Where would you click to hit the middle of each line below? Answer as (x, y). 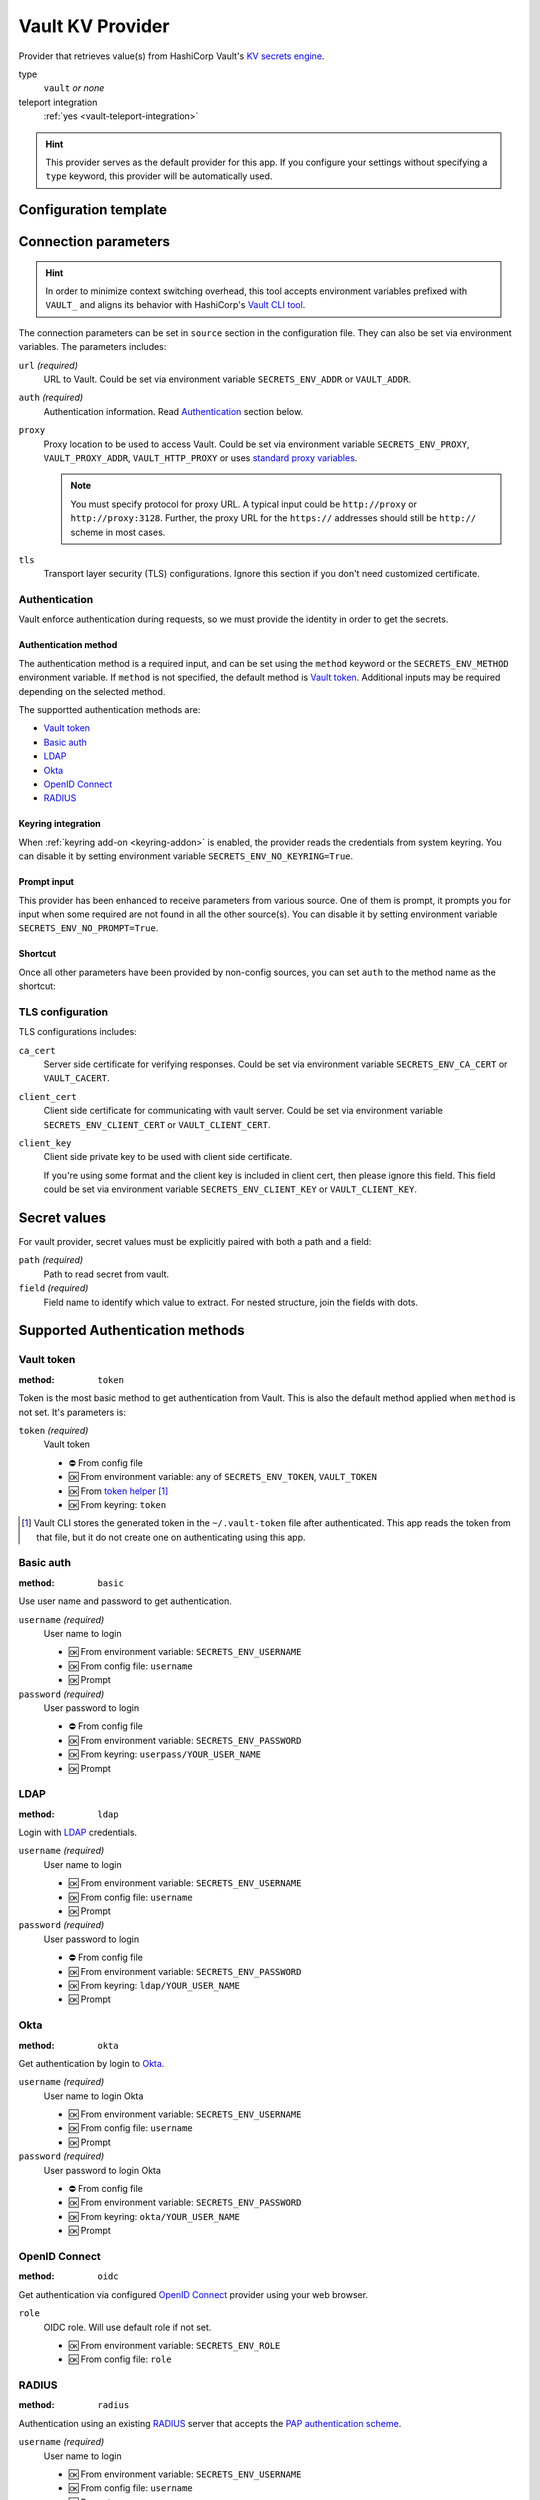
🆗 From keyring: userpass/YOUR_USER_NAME (165, 1754)
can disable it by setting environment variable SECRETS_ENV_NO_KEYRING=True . (186, 856)
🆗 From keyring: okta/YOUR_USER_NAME (154, 2216)
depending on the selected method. (92, 691)
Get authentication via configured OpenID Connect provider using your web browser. (193, 2294)
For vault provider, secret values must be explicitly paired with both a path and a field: (195, 1242)
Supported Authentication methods (131, 1330)
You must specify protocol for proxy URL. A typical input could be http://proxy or (244, 504)
